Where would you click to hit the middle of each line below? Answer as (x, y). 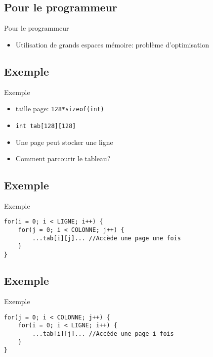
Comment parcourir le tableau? (63, 158)
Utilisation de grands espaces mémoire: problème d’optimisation (112, 44)
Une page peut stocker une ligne (64, 142)
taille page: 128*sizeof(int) (60, 109)
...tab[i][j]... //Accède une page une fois (106, 238)
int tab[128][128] (46, 126)
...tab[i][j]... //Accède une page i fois (103, 334)
